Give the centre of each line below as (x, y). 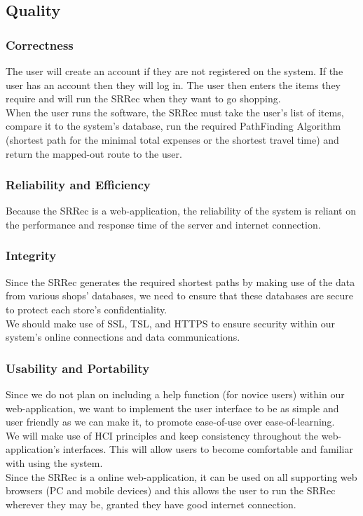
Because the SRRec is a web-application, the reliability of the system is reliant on (181, 211)
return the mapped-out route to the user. (94, 153)
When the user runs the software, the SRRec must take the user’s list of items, (175, 112)
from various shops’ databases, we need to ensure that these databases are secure (179, 296)
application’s (33, 449)
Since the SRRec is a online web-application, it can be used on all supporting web (181, 476)
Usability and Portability (78, 368)
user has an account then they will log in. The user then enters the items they (173, 84)
